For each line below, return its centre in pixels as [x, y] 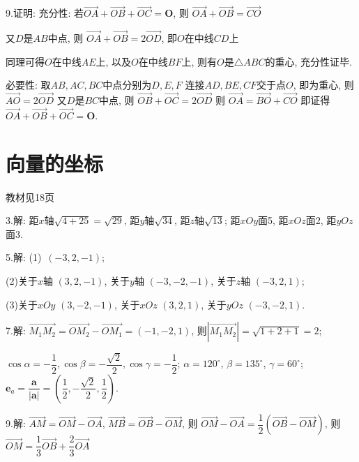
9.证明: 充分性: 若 [45, 13]
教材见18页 [30, 196]
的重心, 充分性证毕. [308, 61]
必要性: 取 [28, 85]
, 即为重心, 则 [323, 85]
